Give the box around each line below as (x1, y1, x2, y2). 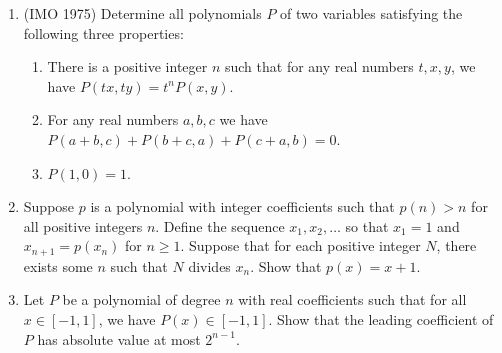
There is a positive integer (47, 56, 208, 77)
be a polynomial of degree (62, 289, 221, 310)
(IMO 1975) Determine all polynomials (23, 3, 262, 23)
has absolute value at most (37, 328, 201, 349)
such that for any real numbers (224, 56, 414, 77)
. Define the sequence (155, 215, 285, 236)
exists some (23, 255, 93, 276)
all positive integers (23, 215, 143, 236)
